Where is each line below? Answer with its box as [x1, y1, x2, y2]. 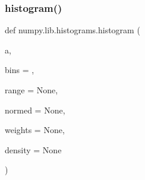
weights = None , [5, 124, 65, 136]
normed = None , [5, 103, 65, 116]
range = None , [5, 84, 58, 96]
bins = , [5, 64, 34, 76]
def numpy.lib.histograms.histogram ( [5, 24, 140, 36]
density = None [5, 143, 62, 156]
